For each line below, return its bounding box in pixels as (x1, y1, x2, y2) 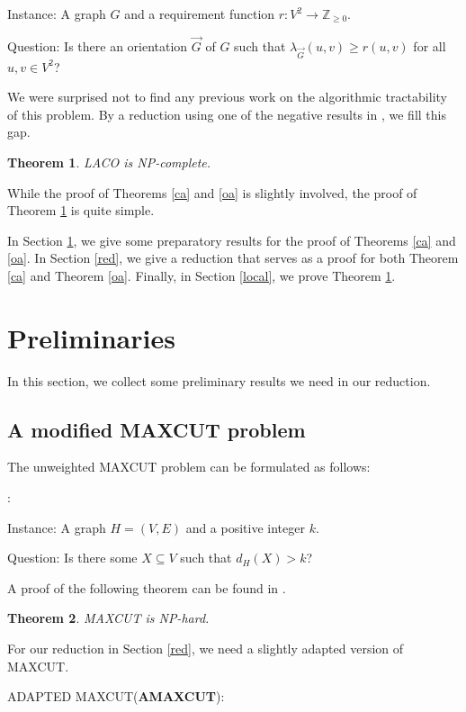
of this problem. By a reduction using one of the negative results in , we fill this (7, 104, 446, 123)
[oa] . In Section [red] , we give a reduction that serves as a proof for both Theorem (7, 248, 459, 267)
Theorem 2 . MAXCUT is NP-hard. (7, 608, 210, 627)
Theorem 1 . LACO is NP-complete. (7, 152, 211, 171)
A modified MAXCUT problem (7, 415, 306, 443)
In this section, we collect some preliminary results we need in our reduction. (7, 371, 431, 390)
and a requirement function (124, 5, 275, 23)
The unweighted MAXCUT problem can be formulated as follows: (7, 457, 371, 476)
